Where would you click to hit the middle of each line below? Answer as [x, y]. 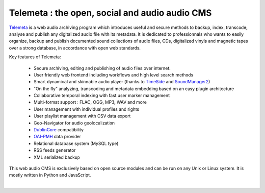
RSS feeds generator [55, 150]
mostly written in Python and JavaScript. [50, 175]
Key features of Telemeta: [35, 57]
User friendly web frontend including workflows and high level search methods [113, 75]
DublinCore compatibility [59, 130]
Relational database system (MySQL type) [76, 143]
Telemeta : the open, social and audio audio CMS [110, 13]
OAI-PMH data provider [57, 137]
